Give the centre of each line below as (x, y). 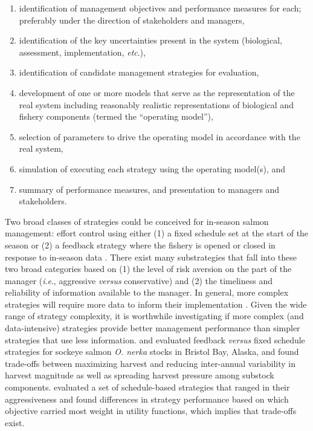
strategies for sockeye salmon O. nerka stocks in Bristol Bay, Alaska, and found (152, 352)
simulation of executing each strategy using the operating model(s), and (152, 168)
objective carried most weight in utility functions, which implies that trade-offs (151, 411)
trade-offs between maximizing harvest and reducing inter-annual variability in (150, 363)
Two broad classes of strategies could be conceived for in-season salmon (137, 221)
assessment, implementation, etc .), (82, 52)
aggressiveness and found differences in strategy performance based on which (147, 399)
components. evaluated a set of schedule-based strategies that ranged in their (147, 387)
